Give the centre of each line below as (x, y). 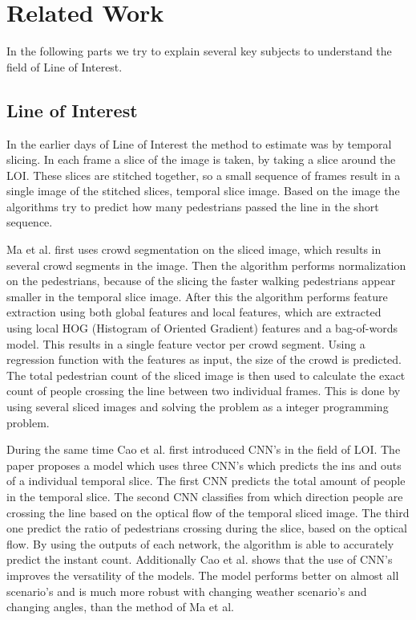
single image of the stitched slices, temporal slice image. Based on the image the (203, 191)
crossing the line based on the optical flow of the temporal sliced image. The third (208, 512)
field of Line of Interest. (65, 66)
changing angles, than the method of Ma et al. (120, 607)
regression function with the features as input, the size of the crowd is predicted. (204, 359)
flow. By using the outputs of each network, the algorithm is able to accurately (200, 543)
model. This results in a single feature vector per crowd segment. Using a (186, 343)
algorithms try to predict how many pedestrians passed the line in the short (193, 206)
